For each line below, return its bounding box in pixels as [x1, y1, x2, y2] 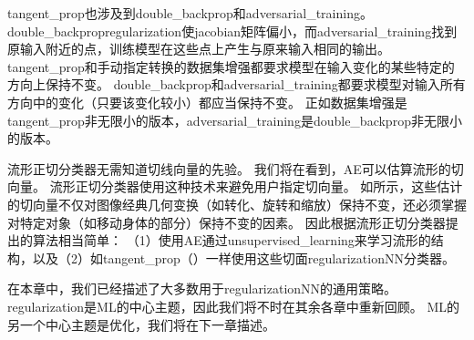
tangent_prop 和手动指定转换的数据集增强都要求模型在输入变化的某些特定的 [7, 57, 455, 76]
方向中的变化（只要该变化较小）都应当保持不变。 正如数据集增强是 [7, 92, 407, 111]
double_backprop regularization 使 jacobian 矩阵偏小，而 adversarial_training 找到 [7, 21, 458, 40]
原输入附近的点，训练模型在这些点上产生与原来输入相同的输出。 [7, 39, 390, 58]
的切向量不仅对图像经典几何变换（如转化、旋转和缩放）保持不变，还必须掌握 [7, 194, 467, 213]
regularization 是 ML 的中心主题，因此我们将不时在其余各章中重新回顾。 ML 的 [7, 296, 459, 315]
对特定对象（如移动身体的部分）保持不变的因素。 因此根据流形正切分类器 [7, 212, 446, 232]
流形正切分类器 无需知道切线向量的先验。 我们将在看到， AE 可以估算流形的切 [7, 159, 464, 178]
